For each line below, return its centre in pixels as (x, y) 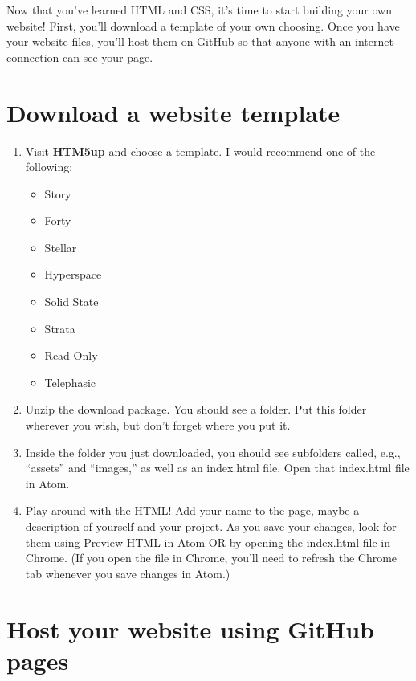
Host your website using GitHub (190, 628)
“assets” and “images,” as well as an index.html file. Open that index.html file (217, 468)
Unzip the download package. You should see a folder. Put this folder (196, 409)
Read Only (71, 355)
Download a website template (173, 112)
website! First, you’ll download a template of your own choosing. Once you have (203, 25)
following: (49, 167)
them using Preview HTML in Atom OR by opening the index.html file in (208, 542)
